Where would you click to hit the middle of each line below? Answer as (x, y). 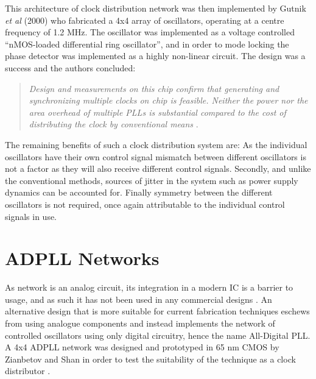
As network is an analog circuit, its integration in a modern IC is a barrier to (149, 287)
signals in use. (31, 216)
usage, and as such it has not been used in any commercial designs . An (139, 299)
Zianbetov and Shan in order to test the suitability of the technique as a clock (150, 359)
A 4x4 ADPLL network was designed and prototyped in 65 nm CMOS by (142, 347)
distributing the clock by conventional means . (114, 124)
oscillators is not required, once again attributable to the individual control (145, 204)
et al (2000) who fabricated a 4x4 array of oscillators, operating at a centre (145, 20)
